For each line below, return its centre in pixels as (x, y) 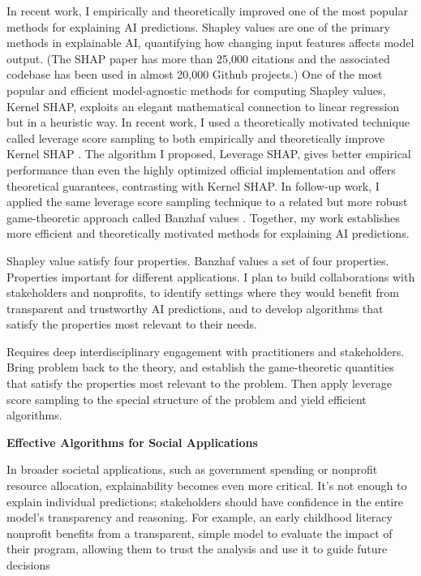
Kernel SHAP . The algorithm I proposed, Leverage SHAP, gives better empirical (209, 154)
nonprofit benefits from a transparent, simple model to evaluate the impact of (200, 533)
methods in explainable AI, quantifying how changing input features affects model (210, 43)
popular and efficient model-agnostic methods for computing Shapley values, (196, 90)
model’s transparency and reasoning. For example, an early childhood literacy (200, 517)
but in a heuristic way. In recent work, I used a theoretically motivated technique (208, 122)
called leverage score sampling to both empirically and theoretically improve (196, 138)
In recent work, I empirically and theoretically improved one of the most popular (207, 11)
